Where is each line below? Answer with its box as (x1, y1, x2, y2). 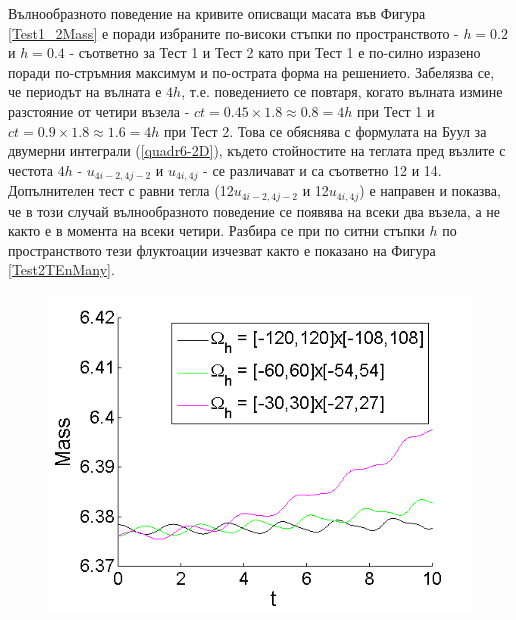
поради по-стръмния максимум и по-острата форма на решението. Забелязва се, (8, 61, 495, 82)
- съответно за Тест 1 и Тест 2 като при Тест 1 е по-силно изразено (69, 42, 481, 63)
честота (8, 159, 54, 180)
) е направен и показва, (359, 180, 501, 201)
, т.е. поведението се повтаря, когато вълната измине (181, 81, 503, 102)
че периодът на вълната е (8, 81, 162, 102)
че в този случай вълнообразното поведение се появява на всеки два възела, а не (8, 200, 500, 221)
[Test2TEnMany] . (8, 259, 115, 280)
